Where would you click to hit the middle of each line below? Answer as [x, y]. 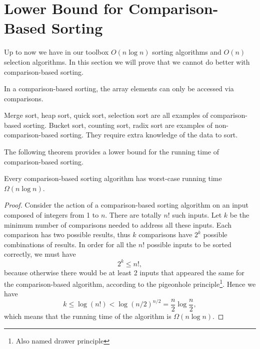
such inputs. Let [197, 215]
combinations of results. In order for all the [70, 244]
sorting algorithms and [187, 52]
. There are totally [133, 215]
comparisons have [165, 234]
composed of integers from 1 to [51, 215]
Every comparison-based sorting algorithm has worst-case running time [113, 178]
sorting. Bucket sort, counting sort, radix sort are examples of [118, 125]
